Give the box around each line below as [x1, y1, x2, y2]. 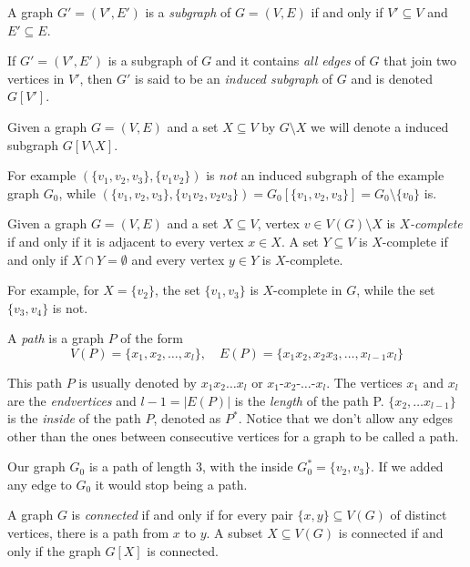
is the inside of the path [7, 409, 141, 428]
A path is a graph [7, 329, 105, 348]
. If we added [370, 457, 444, 476]
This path [7, 372, 62, 391]
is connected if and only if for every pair [71, 505, 293, 524]
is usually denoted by [78, 372, 197, 391]
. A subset [206, 523, 263, 542]
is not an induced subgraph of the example [206, 166, 444, 185]
